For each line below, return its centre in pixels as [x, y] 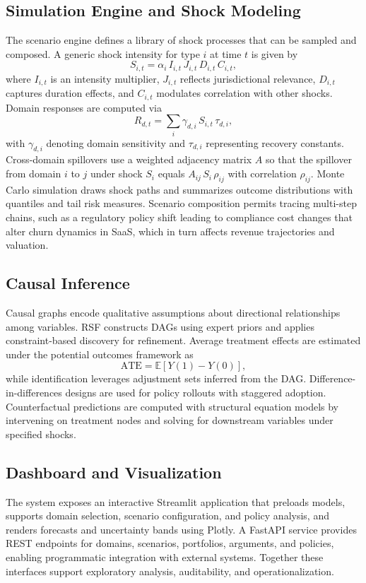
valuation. [27, 245]
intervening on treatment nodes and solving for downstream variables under [170, 420]
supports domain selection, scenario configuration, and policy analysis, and [167, 516]
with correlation [262, 173]
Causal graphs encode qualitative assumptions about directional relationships [173, 313]
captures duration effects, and [70, 93]
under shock [116, 173]
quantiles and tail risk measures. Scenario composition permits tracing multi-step [181, 203]
